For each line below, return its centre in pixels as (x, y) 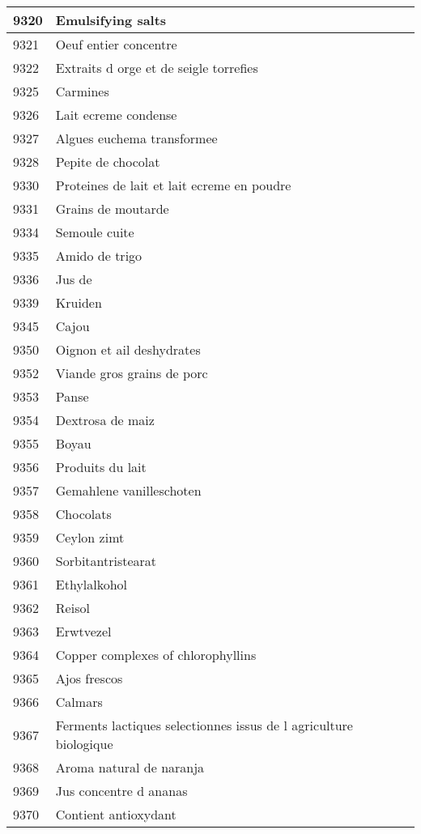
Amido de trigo (99, 255)
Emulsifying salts (111, 20)
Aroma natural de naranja (130, 767)
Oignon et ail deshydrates (128, 349)
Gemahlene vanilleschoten (128, 490)
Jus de (74, 279)
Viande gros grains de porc (132, 373)
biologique (84, 744)
